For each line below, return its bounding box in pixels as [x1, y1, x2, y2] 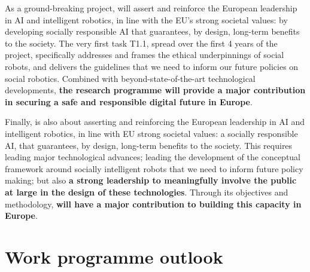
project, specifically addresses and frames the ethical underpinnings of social [5, 48, 284, 61]
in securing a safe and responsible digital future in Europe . [5, 95, 253, 108]
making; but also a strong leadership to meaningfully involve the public [5, 174, 297, 187]
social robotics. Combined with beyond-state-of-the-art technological [5, 72, 256, 84]
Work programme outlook [5, 244, 223, 268]
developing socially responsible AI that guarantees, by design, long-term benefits [5, 25, 300, 38]
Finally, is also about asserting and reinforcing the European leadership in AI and [5, 115, 305, 128]
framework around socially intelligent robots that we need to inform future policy [5, 162, 303, 175]
